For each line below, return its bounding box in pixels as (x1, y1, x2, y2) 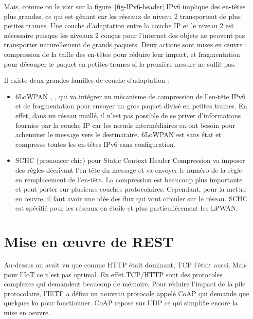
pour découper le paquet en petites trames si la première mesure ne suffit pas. (4, 58, 236, 69)
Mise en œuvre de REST (4, 231, 174, 251)
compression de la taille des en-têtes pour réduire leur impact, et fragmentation (4, 49, 240, 59)
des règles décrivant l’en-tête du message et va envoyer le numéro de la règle (15, 164, 242, 175)
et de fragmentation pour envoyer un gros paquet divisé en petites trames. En (15, 101, 247, 111)
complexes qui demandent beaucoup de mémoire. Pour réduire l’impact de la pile (4, 279, 246, 289)
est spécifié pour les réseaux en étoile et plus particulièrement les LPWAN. (15, 203, 238, 213)
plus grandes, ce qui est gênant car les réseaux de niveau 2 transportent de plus (4, 11, 241, 21)
